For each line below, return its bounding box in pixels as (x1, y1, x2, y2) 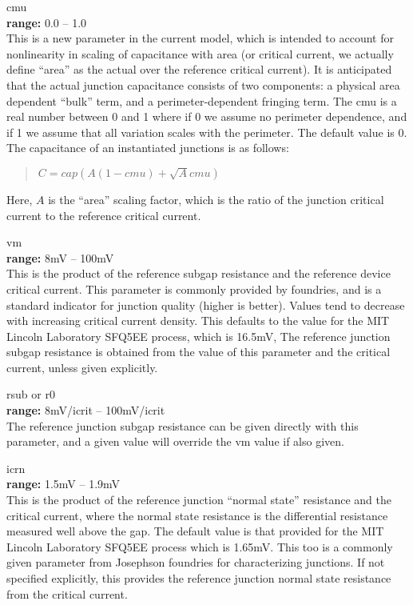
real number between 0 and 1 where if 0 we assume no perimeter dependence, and (6, 108, 407, 125)
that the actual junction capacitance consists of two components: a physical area (6, 76, 400, 93)
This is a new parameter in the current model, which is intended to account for (6, 30, 394, 46)
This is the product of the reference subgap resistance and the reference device (6, 265, 391, 282)
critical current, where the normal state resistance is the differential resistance (6, 507, 388, 523)
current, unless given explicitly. (6, 359, 158, 375)
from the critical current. (6, 585, 128, 602)
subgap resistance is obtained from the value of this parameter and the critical (6, 343, 391, 360)
